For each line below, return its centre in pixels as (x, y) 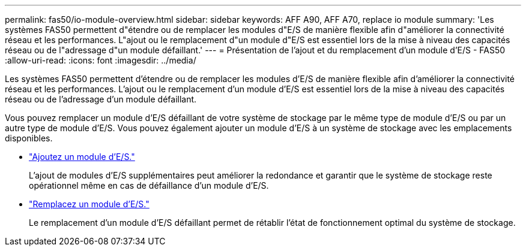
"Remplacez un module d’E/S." (89, 204)
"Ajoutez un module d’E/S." (82, 157)
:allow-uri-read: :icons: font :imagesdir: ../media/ (101, 60)
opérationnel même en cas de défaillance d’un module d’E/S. (149, 185)
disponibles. (29, 138)
